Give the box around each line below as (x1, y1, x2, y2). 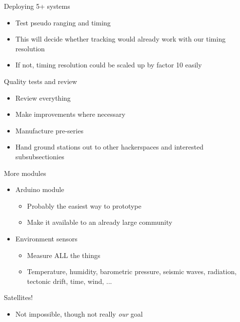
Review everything (15, 92, 71, 103)
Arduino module (15, 184, 64, 194)
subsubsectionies (15, 151, 64, 161)
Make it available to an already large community (27, 217, 173, 227)
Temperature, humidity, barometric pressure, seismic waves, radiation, (27, 266, 237, 277)
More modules (4, 168, 46, 178)
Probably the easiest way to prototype (27, 200, 141, 211)
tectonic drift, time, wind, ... (27, 276, 112, 286)
